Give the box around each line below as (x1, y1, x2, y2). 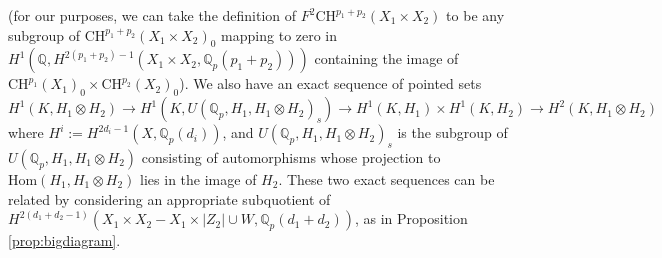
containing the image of (314, 48, 459, 69)
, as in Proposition (355, 208, 468, 229)
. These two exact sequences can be (278, 168, 495, 189)
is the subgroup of (397, 122, 508, 143)
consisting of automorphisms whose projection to (141, 146, 441, 167)
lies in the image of (140, 168, 257, 189)
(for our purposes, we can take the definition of (8, 5, 297, 25)
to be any (446, 5, 505, 25)
